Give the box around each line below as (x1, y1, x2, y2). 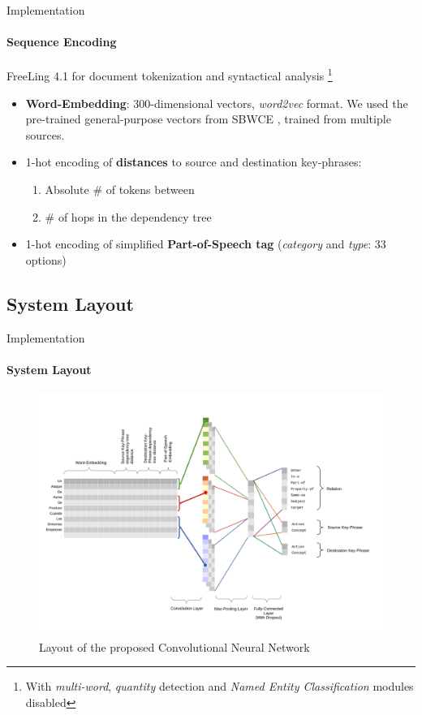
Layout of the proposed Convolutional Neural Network (39, 638, 310, 655)
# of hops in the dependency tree (45, 208, 212, 225)
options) (25, 251, 67, 268)
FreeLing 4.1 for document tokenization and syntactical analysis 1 (6, 65, 333, 84)
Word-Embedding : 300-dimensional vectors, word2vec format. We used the (25, 94, 408, 111)
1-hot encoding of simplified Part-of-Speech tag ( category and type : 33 (25, 235, 386, 252)
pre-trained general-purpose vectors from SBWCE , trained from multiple (25, 110, 391, 127)
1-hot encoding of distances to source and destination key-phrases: (25, 153, 362, 170)
